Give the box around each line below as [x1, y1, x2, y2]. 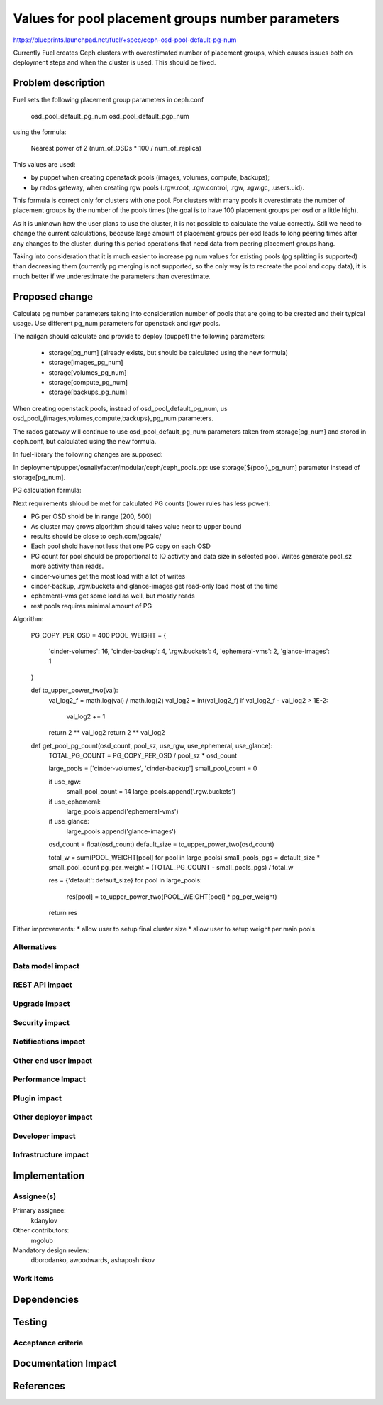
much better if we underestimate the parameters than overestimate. [13, 272, 211, 280]
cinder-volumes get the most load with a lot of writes [30, 572, 186, 580]
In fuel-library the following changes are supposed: [13, 450, 163, 459]
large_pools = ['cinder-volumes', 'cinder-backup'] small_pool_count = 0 [48, 764, 257, 773]
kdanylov [30, 1216, 58, 1225]
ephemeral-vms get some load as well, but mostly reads [30, 591, 195, 600]
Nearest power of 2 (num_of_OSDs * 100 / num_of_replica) [30, 144, 202, 153]
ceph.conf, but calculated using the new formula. [13, 437, 157, 445]
